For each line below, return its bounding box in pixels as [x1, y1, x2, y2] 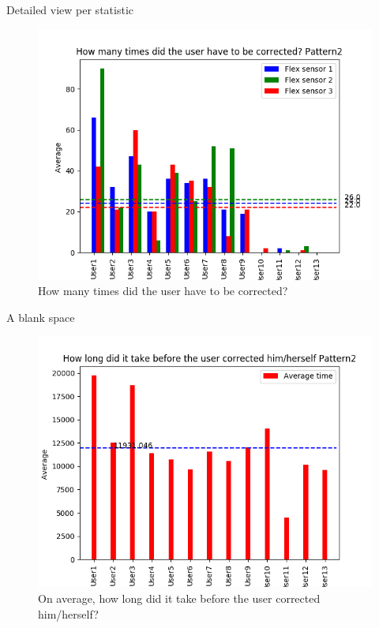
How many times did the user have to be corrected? [38, 282, 288, 299]
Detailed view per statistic [6, 2, 133, 17]
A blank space [6, 308, 75, 325]
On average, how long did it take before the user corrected [38, 589, 321, 606]
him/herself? [38, 605, 99, 622]
